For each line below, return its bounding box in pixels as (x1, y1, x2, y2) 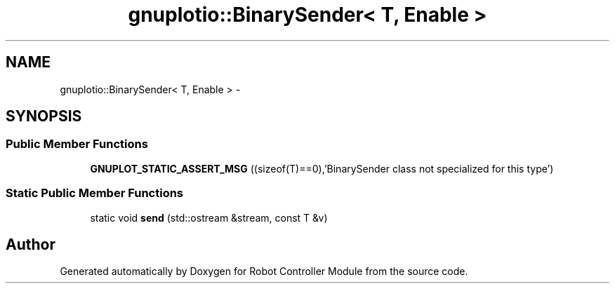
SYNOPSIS (6, 107, 82, 126)
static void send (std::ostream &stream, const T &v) (90, 211, 328, 224)
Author (6, 235, 55, 253)
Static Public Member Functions (6, 186, 184, 201)
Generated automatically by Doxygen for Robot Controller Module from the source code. (60, 265, 468, 278)
